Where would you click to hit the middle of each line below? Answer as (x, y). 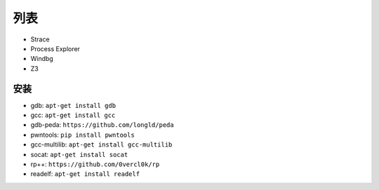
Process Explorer (55, 48)
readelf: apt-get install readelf (85, 174)
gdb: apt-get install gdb (73, 105)
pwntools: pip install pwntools (82, 135)
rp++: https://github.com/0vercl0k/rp (95, 164)
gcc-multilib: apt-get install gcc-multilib (101, 144)
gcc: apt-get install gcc (73, 115)
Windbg (42, 59)
